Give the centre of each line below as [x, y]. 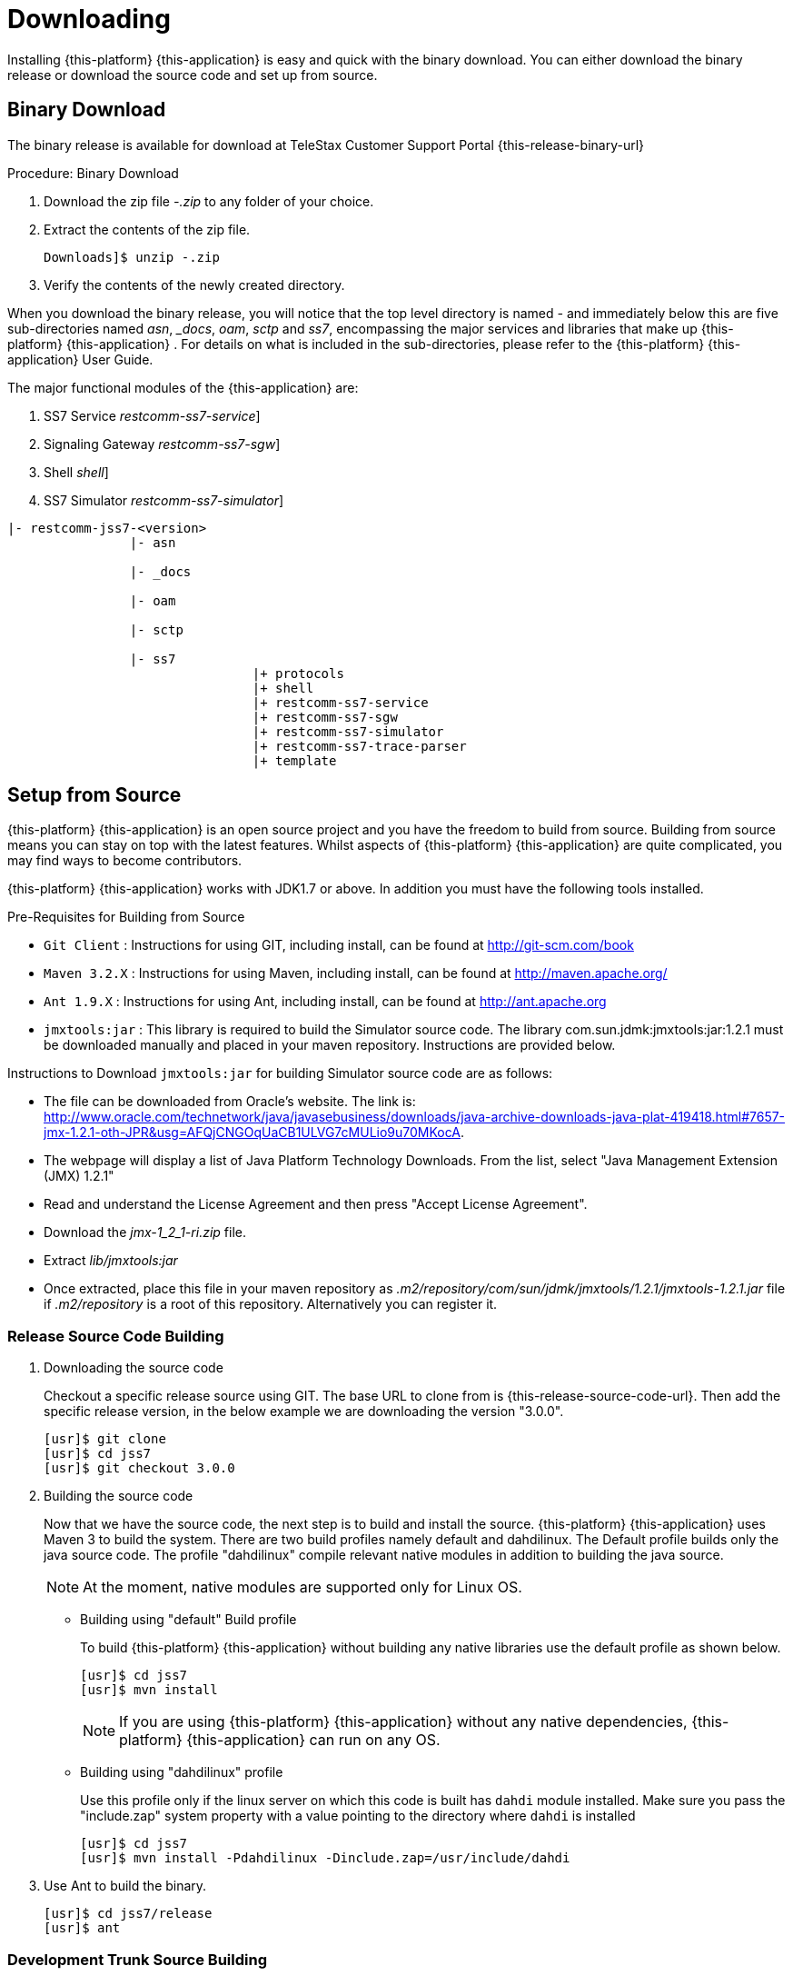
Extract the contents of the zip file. [147, 229]
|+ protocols [298, 673]
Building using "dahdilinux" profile [182, 1772]
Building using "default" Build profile [188, 1620]
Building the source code [119, 1496]
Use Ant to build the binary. [125, 1886]
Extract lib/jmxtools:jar [111, 1261]
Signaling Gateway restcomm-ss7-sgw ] [162, 444]
